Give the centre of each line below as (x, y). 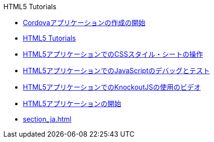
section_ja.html (47, 119)
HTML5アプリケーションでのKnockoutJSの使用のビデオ (112, 87)
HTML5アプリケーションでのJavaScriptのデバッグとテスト (116, 71)
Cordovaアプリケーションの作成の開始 (84, 23)
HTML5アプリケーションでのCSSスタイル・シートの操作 (113, 54)
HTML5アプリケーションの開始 (72, 103)
